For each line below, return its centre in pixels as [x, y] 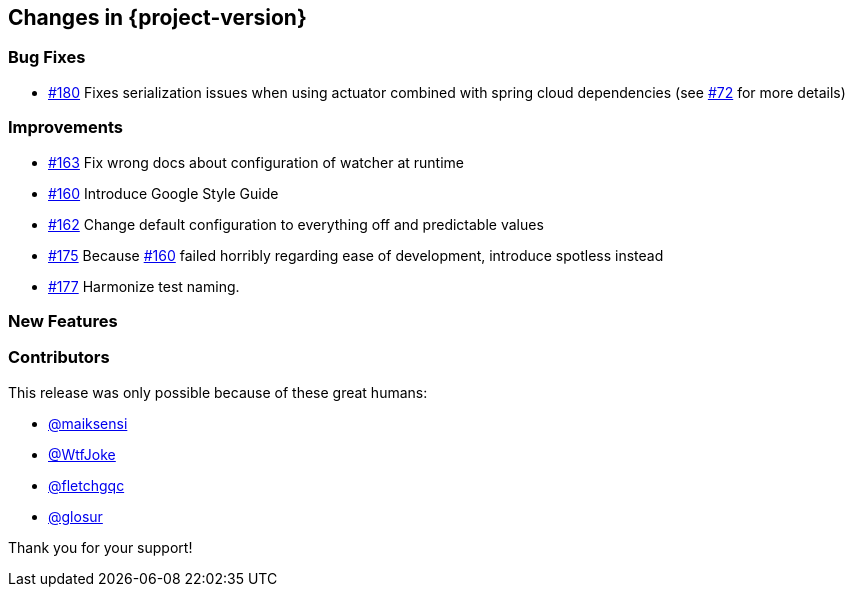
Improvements [65, 127]
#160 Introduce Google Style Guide [163, 193]
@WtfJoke [82, 454]
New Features [63, 320]
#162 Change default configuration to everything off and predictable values [296, 224]
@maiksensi [88, 423]
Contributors [59, 357]
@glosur [75, 516]
